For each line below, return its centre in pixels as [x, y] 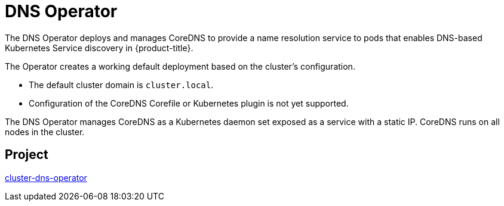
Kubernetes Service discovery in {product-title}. [99, 48]
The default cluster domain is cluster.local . [121, 85]
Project [27, 155]
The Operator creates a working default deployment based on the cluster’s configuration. [180, 66]
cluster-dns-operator [46, 177]
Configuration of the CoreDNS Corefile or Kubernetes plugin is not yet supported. [189, 103]
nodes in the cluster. [45, 132]
